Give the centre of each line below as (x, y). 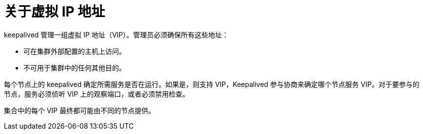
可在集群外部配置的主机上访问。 (75, 51)
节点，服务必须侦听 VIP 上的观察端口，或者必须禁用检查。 (97, 94)
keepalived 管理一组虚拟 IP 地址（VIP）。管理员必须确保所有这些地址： (116, 34)
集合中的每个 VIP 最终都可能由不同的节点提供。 (80, 110)
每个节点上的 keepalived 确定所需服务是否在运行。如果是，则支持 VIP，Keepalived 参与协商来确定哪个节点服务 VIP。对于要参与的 (212, 84)
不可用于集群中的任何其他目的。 (75, 67)
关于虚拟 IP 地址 (55, 12)
